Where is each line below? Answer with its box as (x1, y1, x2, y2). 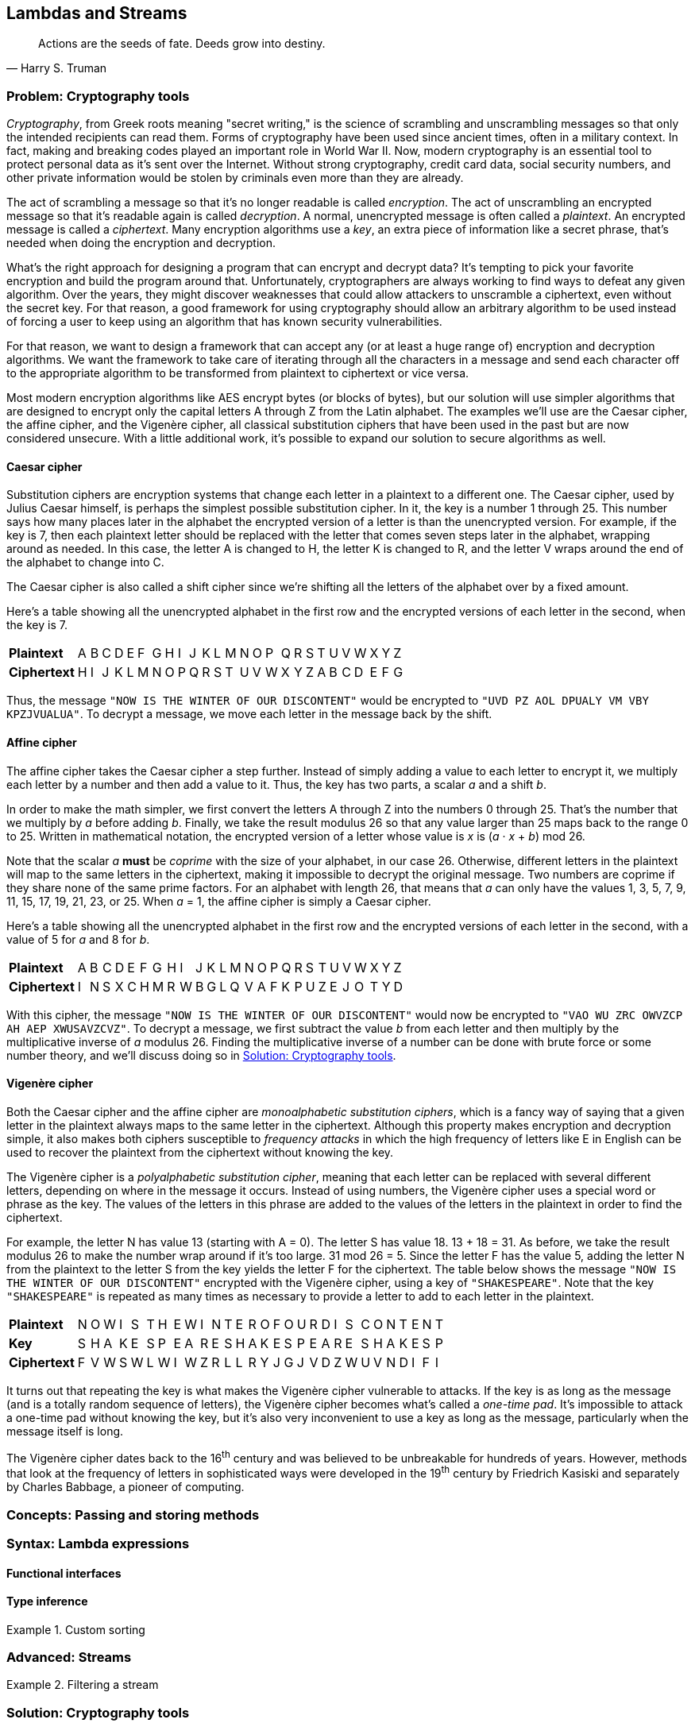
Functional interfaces (6, 1566, 122, 1580)
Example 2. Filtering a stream (6, 1678, 159, 1692)
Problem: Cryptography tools (6, 87, 190, 104)
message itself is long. (6, 1424, 124, 1438)
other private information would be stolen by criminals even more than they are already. (6, 171, 464, 185)
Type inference (6, 1594, 88, 1609)
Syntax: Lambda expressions (6, 1535, 190, 1551)
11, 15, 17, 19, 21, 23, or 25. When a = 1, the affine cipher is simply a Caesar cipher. (6, 894, 431, 908)
